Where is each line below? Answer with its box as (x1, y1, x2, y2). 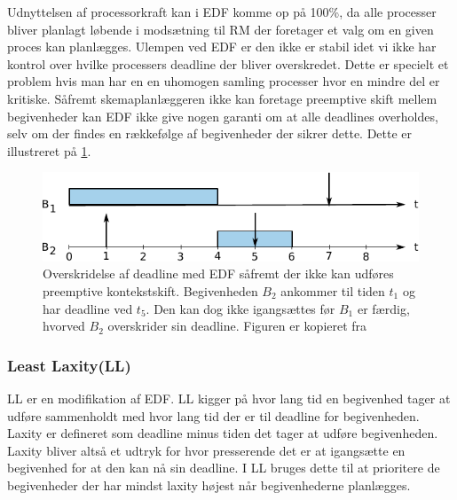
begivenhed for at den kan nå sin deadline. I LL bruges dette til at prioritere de (7, 458, 440, 477)
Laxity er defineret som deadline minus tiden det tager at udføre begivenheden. (7, 424, 438, 442)
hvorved (43, 316, 85, 335)
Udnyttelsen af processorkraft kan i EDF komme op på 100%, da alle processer (7, 3, 437, 20)
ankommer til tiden (280, 281, 385, 300)
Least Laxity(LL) (7, 354, 131, 376)
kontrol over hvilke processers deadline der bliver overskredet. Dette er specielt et (7, 54, 449, 73)
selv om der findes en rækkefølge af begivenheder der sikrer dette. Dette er (7, 124, 413, 143)
